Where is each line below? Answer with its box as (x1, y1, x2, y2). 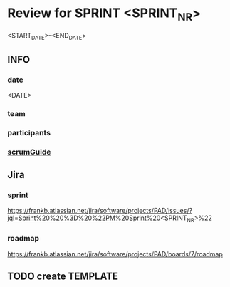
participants (7, 127, 51, 137)
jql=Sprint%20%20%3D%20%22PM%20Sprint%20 (7, 214, 161, 222)
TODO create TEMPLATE (7, 270, 119, 282)
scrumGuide (7, 147, 51, 157)
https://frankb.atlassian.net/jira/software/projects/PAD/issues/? (7, 207, 193, 215)
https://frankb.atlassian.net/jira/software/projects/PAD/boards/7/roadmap (7, 249, 223, 258)
